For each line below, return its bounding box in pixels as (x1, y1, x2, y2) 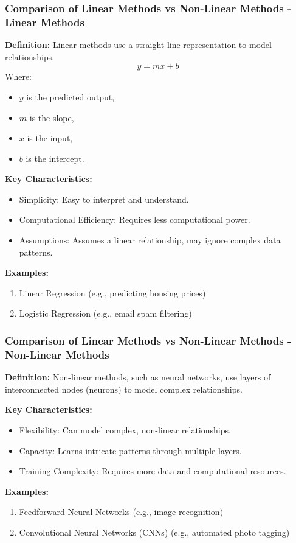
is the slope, (29, 111, 74, 124)
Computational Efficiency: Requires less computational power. (19, 213, 250, 226)
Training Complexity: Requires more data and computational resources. (19, 464, 286, 477)
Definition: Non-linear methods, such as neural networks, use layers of (5, 371, 271, 384)
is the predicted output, (26, 90, 115, 103)
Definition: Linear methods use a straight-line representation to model (5, 38, 272, 51)
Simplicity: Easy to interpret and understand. (19, 192, 189, 205)
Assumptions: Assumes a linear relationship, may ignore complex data (19, 234, 281, 247)
